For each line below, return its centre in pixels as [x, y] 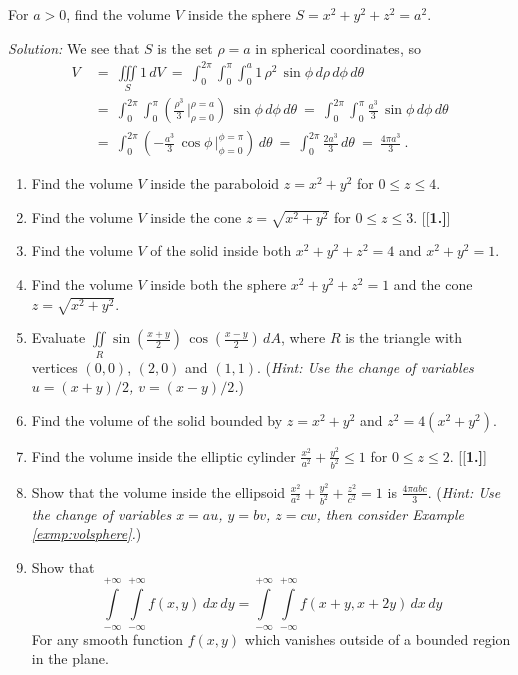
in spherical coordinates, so [338, 47]
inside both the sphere [218, 284]
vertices [54, 366]
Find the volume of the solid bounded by [157, 419]
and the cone [433, 284]
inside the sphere [239, 14]
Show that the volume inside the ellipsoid [158, 491]
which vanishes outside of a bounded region [377, 638]
